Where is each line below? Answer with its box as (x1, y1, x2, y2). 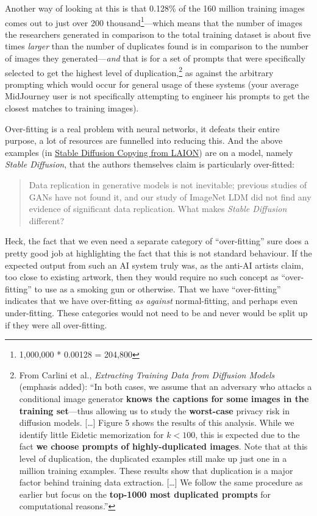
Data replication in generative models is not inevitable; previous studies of (29, 178, 307, 191)
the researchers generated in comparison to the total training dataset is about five (5, 27, 311, 40)
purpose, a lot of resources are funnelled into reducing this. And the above (5, 134, 283, 147)
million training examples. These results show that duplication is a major (19, 464, 293, 476)
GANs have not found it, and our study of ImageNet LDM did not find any (29, 190, 312, 203)
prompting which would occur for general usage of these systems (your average (5, 77, 299, 90)
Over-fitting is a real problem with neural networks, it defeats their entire (5, 122, 280, 135)
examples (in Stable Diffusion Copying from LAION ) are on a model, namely (5, 146, 293, 158)
